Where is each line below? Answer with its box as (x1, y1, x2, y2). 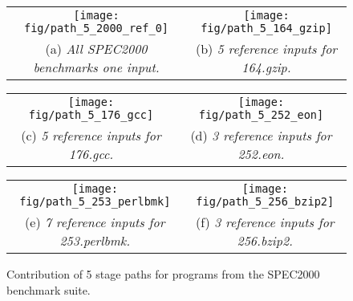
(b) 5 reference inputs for (195, 39, 338, 58)
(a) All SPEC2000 (45, 39, 148, 58)
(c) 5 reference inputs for (21, 126, 161, 144)
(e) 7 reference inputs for (25, 213, 165, 231)
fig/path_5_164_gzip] (201, 22, 332, 35)
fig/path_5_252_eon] (198, 108, 324, 121)
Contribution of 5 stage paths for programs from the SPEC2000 (6, 266, 320, 282)
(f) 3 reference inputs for (195, 213, 335, 231)
